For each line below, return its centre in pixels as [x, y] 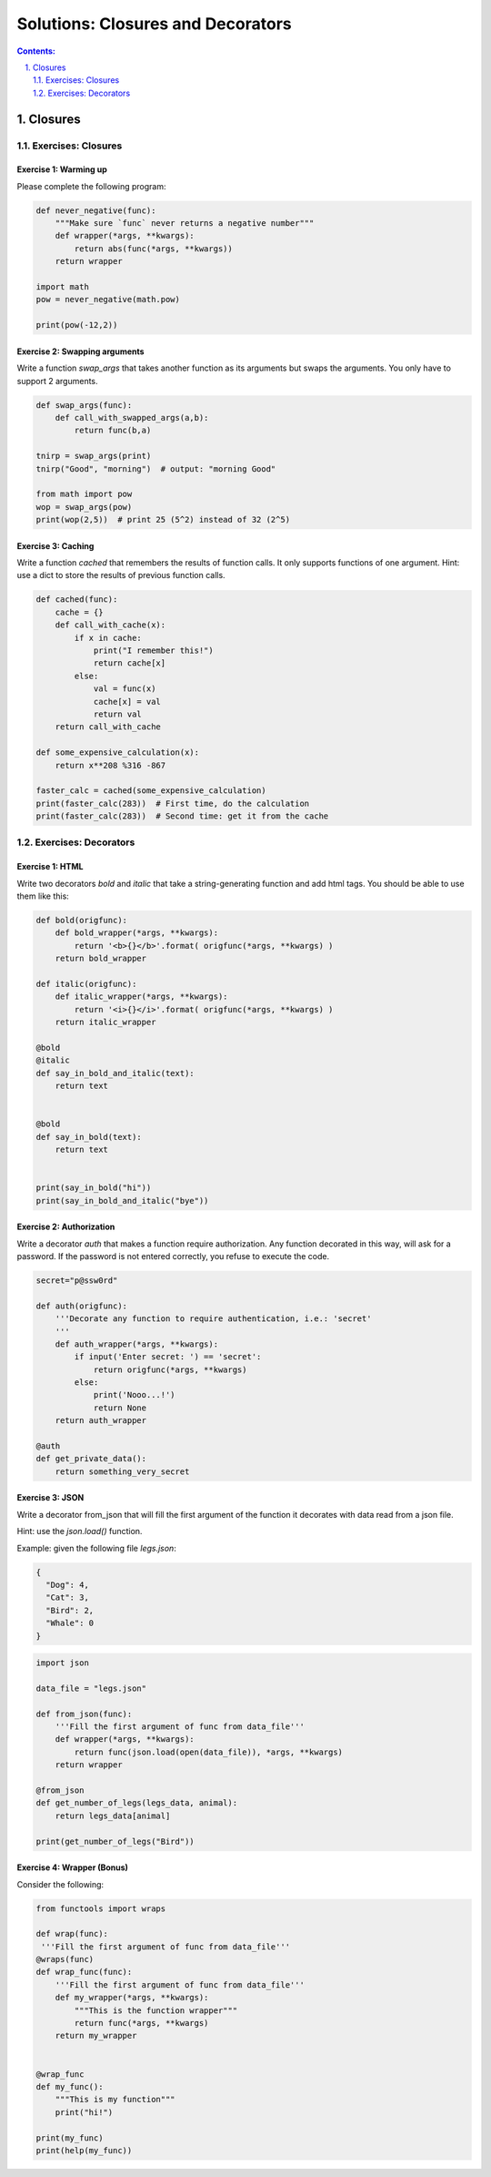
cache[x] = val [127, 702]
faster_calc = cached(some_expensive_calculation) [151, 791]
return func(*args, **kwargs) [141, 2023]
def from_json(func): [84, 1714]
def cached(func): [77, 600]
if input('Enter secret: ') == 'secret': [168, 1357]
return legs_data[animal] [113, 1816]
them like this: [43, 896]
